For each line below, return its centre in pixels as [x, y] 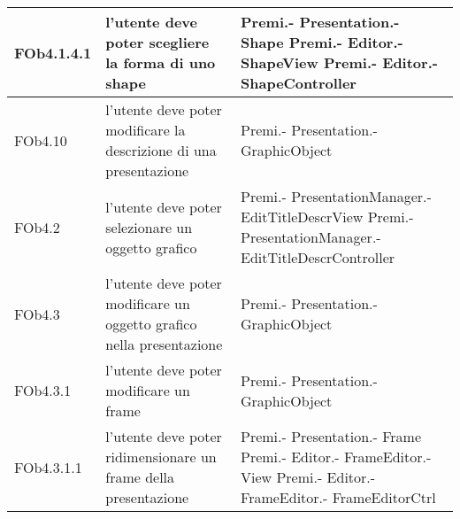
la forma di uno [161, 62]
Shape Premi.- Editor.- [322, 42]
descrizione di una [161, 150]
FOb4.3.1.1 [48, 467]
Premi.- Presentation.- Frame [331, 436]
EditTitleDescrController [318, 257]
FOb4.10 [41, 140]
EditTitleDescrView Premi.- [327, 217]
